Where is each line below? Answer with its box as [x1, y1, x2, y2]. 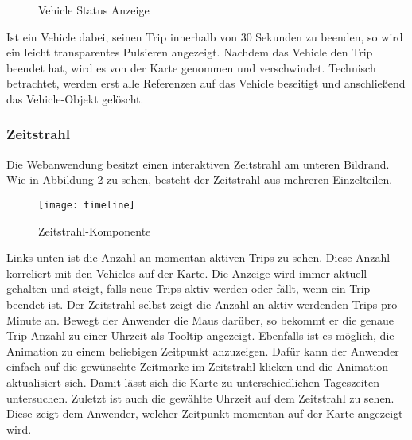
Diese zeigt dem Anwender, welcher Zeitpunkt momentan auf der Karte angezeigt [6, 405, 403, 422]
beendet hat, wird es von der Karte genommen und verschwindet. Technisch [6, 59, 376, 76]
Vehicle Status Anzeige [38, 2, 150, 18]
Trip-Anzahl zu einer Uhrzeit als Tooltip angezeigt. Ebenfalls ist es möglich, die [6, 327, 395, 344]
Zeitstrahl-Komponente [38, 222, 151, 239]
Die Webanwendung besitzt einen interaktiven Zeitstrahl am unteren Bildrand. [6, 155, 390, 172]
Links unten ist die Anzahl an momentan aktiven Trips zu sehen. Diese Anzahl [6, 249, 391, 266]
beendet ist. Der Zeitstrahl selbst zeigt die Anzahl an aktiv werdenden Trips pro [6, 296, 398, 312]
